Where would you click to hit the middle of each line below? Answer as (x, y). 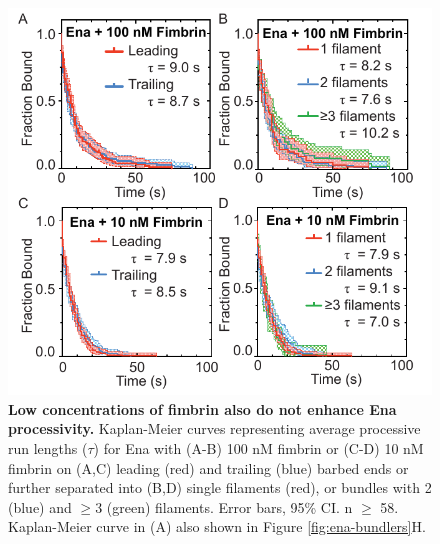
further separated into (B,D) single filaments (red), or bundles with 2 (220, 487)
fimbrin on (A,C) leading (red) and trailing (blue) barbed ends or (208, 467)
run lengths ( (48, 447)
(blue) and (40, 506)
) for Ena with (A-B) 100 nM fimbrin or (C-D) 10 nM (258, 447)
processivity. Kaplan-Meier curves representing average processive (214, 428)
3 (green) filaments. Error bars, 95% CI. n (224, 506)
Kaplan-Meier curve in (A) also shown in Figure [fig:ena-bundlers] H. (217, 526)
